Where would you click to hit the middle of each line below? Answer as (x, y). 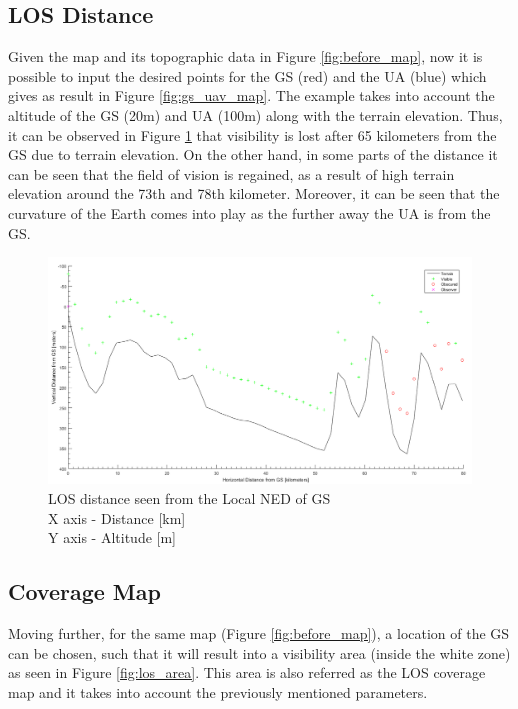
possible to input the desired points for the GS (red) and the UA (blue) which (247, 75)
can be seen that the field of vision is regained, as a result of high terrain (231, 173)
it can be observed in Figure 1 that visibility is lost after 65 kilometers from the (252, 134)
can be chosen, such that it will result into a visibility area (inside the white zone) (259, 652)
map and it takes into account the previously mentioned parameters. (218, 691)
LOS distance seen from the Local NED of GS (189, 498)
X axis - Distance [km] (117, 517)
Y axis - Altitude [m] (112, 537)
